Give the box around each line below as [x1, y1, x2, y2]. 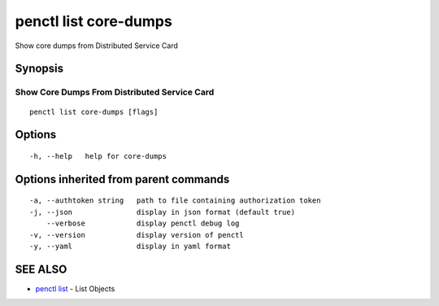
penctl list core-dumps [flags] [29, 107, 159, 116]
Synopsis [15, 62, 64, 76]
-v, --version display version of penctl [29, 230, 244, 239]
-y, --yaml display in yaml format [29, 241, 232, 251]
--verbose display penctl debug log [46, 219, 240, 228]
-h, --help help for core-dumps [29, 151, 167, 160]
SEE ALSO [15, 262, 67, 276]
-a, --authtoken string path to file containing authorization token [29, 196, 321, 205]
